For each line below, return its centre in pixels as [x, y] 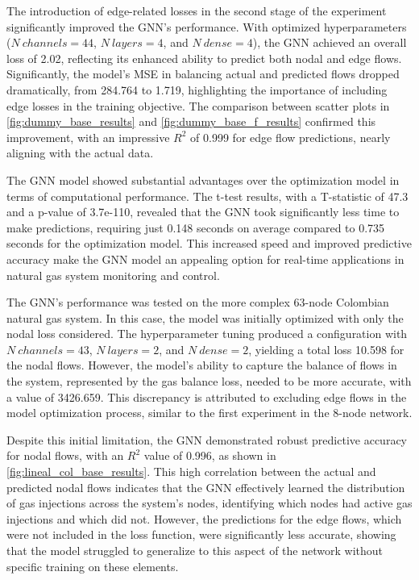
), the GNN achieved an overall [330, 42]
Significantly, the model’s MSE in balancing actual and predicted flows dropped [203, 74]
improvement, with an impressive [88, 137]
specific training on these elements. [93, 566]
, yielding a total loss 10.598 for [326, 349]
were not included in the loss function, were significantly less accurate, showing [201, 534]
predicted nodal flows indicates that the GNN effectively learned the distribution [206, 487]
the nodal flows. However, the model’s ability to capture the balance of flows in [202, 365]
